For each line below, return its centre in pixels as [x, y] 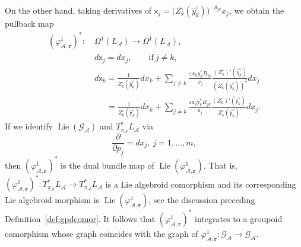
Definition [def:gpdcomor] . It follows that [80, 218]
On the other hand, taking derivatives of [78, 10]
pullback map [29, 23]
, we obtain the [257, 10]
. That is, [220, 165]
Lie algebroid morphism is [52, 200]
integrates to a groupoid [239, 218]
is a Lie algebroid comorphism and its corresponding [201, 184]
